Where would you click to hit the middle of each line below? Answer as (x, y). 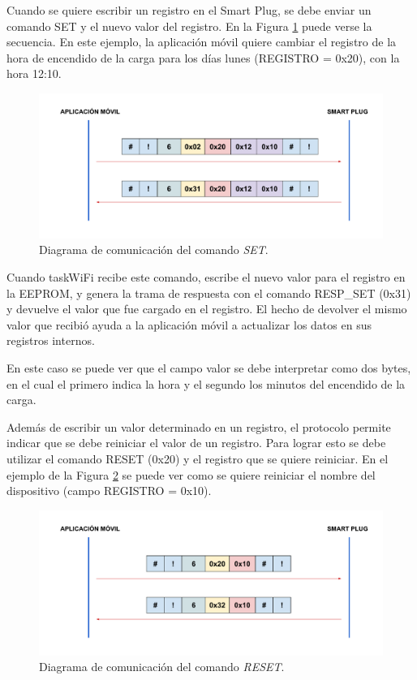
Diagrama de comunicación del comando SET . (154, 250)
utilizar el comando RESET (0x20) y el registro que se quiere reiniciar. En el (198, 458)
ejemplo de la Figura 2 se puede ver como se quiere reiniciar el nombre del (191, 474)
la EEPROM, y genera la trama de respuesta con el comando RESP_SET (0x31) (209, 293)
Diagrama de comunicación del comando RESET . (162, 667)
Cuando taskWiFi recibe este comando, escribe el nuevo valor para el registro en (206, 277)
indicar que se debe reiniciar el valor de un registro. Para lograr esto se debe (196, 443)
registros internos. (51, 340)
